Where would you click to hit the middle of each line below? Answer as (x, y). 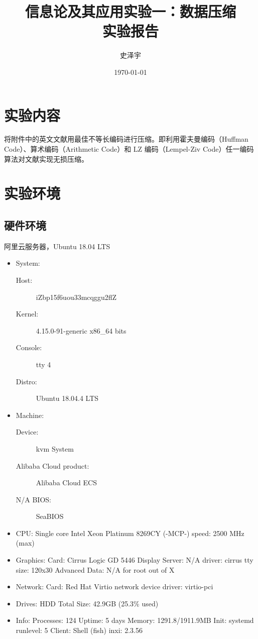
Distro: (26, 381)
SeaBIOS (50, 516)
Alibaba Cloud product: (52, 465)
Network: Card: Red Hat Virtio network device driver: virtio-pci (114, 587)
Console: (29, 347)
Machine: (30, 415)
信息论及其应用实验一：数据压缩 (130, 11)
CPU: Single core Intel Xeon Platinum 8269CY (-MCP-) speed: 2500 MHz (130, 533)
